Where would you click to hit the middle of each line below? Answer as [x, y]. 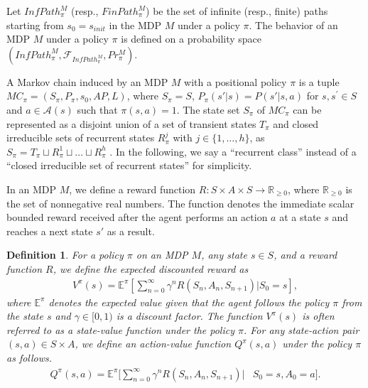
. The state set [208, 109]
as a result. [131, 231]
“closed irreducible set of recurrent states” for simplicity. [129, 165]
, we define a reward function [132, 189]
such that [97, 109]
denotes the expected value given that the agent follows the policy [189, 302]
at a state [300, 217]
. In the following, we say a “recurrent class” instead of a [233, 151]
